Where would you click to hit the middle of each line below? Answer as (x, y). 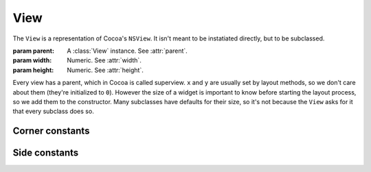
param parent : (34, 51)
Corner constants (51, 131)
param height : (33, 70)
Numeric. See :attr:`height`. (105, 70)
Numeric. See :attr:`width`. (104, 60)
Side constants (46, 153)
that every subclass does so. (53, 111)
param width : (32, 60)
